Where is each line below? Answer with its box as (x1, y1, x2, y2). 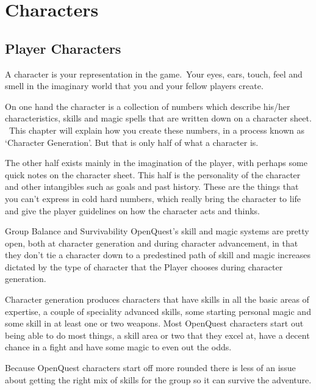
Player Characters (5, 38, 121, 57)
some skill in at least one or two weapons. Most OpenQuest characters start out (5, 317, 304, 330)
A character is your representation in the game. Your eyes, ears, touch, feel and (5, 67, 303, 80)
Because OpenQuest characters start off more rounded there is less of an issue (5, 361, 296, 374)
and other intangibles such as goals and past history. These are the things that (5, 180, 299, 193)
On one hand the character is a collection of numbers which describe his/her (5, 99, 290, 112)
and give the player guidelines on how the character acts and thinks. (5, 204, 260, 217)
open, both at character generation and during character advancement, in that (5, 236, 298, 249)
